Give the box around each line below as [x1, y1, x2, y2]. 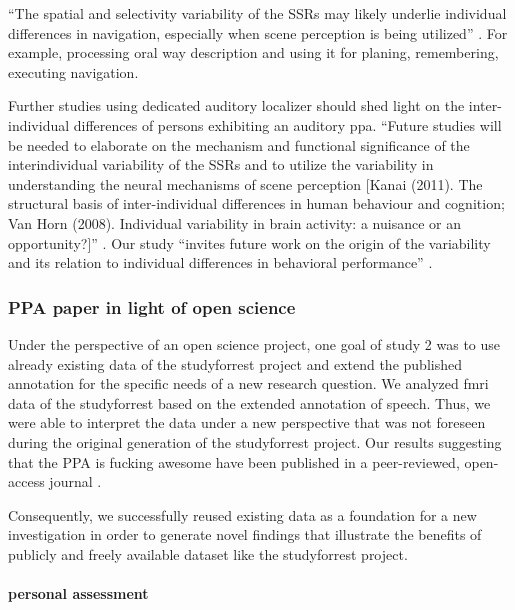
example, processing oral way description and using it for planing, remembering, [8, 42, 499, 63]
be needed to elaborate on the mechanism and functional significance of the [8, 134, 470, 155]
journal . [49, 471, 102, 492]
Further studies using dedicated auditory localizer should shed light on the [8, 95, 465, 116]
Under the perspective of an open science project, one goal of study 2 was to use [8, 333, 501, 354]
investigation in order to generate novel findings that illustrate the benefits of [8, 524, 482, 545]
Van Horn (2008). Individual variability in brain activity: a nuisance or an [8, 212, 461, 233]
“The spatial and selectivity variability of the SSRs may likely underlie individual [8, 3, 507, 23]
